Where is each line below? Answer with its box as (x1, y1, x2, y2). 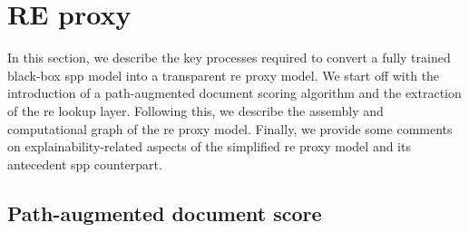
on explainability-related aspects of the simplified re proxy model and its (7, 137, 411, 156)
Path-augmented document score (7, 198, 322, 227)
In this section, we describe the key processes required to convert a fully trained (7, 48, 451, 67)
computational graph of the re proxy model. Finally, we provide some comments (7, 119, 453, 138)
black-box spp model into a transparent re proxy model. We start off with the (7, 65, 440, 84)
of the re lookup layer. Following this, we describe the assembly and (7, 101, 384, 120)
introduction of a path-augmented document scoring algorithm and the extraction (7, 83, 462, 102)
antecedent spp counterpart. (7, 154, 162, 173)
